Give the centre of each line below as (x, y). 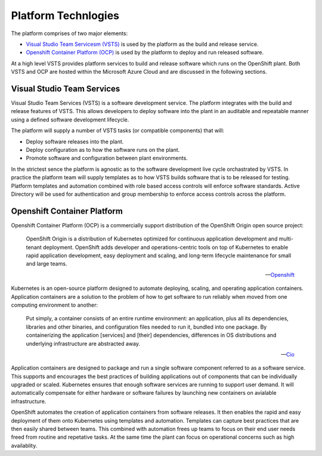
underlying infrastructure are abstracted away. (83, 343)
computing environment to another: (55, 305)
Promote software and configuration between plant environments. (107, 158)
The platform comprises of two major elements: (69, 33)
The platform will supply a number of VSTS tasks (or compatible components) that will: (118, 130)
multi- (286, 239)
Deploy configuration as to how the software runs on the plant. (103, 149)
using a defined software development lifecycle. (70, 120)
